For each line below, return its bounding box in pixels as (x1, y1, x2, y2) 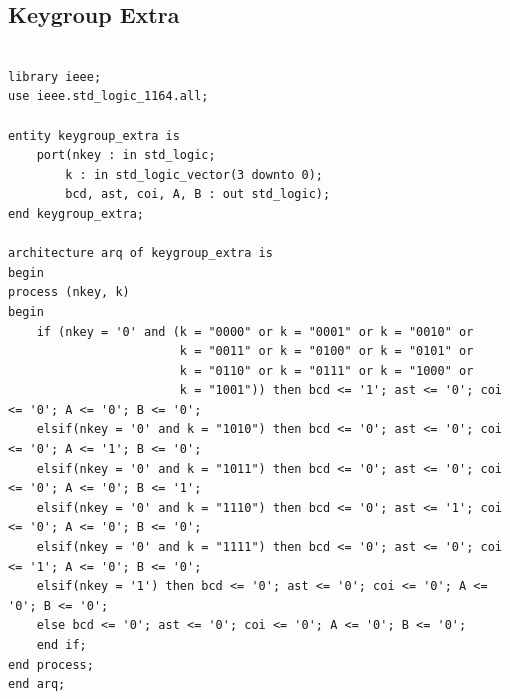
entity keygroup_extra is (8, 128, 180, 143)
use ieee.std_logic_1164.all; (8, 89, 209, 104)
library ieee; (8, 69, 102, 84)
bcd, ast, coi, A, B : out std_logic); (65, 187, 331, 202)
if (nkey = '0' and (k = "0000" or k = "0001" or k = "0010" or (36, 324, 474, 339)
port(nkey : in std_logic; (36, 148, 216, 163)
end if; (36, 638, 87, 653)
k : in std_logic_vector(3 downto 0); (65, 167, 323, 182)
